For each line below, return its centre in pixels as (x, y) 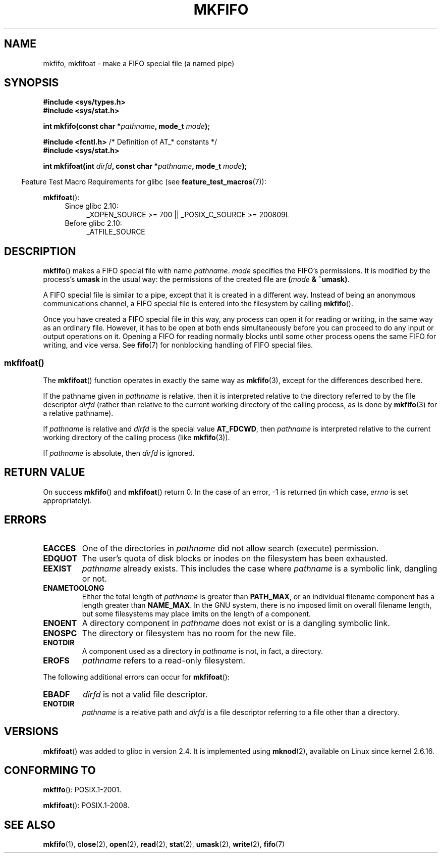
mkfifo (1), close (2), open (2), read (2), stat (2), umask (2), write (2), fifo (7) (164, 844)
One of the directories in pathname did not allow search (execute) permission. (230, 548)
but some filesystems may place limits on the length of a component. (197, 613)
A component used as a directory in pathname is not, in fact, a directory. (203, 651)
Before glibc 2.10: (93, 223)
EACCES (60, 548)
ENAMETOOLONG (74, 588)
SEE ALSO (30, 825)
